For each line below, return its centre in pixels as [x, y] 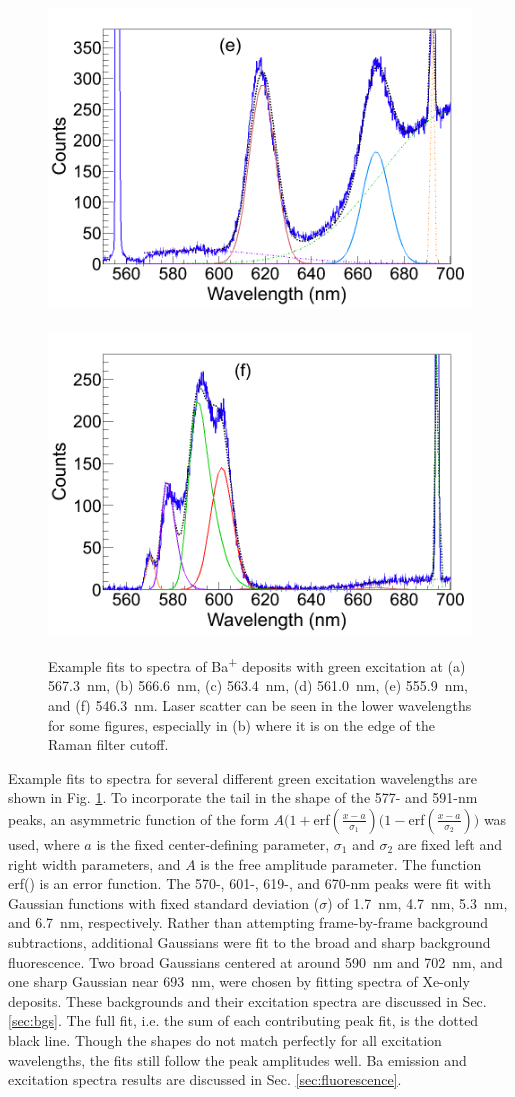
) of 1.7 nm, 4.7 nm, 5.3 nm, [417, 902]
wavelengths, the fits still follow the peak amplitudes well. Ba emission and [237, 1059]
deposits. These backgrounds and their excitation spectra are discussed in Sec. [247, 1000]
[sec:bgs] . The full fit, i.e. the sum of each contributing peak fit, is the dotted [243, 1020]
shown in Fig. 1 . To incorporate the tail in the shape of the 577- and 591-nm [243, 797]
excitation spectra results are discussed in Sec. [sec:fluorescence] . [205, 1079]
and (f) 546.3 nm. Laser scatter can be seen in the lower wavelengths [260, 705]
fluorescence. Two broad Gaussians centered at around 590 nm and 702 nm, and [255, 961]
